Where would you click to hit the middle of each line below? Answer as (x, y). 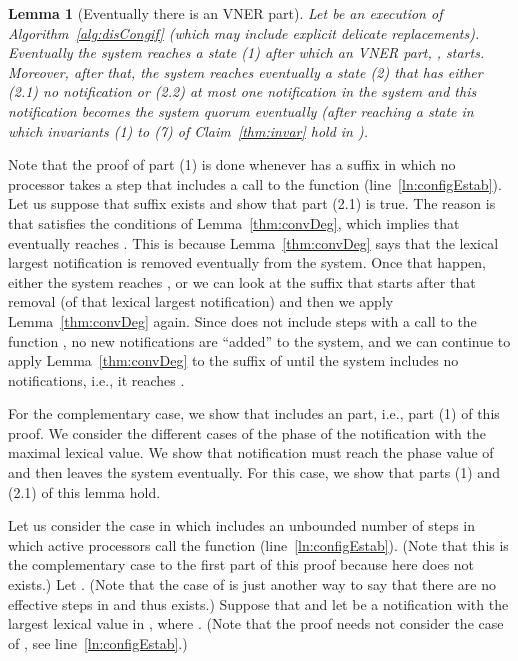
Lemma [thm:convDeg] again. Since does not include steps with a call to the (242, 320)
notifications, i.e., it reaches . (96, 379)
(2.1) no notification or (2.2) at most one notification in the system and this (242, 91)
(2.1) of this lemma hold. (84, 491)
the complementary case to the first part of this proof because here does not (241, 564)
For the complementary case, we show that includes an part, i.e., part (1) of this (254, 413)
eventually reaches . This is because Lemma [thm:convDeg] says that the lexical (253, 242)
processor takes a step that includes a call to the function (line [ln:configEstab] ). (255, 183)
